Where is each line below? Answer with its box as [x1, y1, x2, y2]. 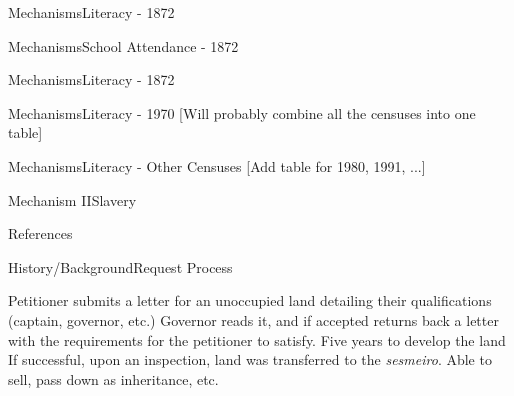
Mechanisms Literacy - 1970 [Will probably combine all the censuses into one [8, 102, 476, 123]
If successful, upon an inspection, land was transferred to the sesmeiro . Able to [8, 349, 492, 370]
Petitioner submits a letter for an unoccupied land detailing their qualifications [8, 290, 492, 311]
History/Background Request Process [8, 256, 233, 277]
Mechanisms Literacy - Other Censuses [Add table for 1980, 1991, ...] [8, 155, 426, 176]
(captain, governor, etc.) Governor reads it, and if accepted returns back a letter [8, 309, 499, 330]
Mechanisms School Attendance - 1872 [8, 35, 239, 56]
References [8, 223, 73, 244]
